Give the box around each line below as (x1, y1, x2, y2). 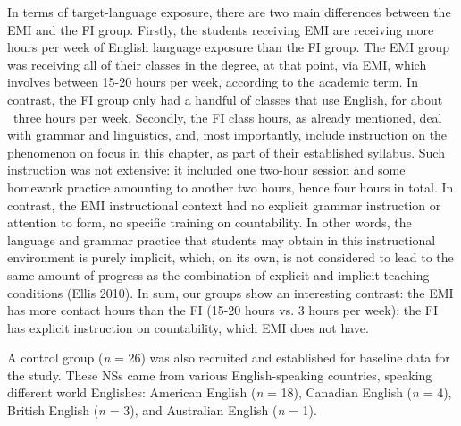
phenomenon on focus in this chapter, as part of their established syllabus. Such (7, 142, 445, 161)
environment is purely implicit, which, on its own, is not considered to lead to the (7, 248, 454, 267)
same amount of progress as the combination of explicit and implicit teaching (7, 265, 430, 284)
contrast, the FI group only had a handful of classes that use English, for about (7, 89, 443, 108)
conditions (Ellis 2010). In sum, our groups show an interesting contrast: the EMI (7, 283, 454, 302)
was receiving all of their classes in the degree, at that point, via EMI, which (7, 55, 427, 73)
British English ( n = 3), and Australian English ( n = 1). (7, 401, 317, 420)
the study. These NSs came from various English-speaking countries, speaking (7, 365, 432, 384)
